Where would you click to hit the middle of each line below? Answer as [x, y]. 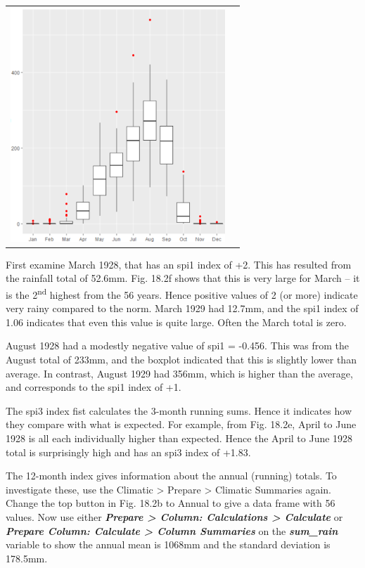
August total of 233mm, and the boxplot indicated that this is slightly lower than [181, 360]
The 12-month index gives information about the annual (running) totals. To [171, 476]
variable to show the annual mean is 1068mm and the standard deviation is [168, 544]
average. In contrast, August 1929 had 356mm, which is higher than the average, [179, 373]
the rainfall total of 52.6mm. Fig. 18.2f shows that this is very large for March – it [183, 278]
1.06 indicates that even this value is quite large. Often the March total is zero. [176, 322]
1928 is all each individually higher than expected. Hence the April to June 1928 [179, 438]
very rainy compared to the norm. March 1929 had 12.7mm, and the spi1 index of [182, 308]
